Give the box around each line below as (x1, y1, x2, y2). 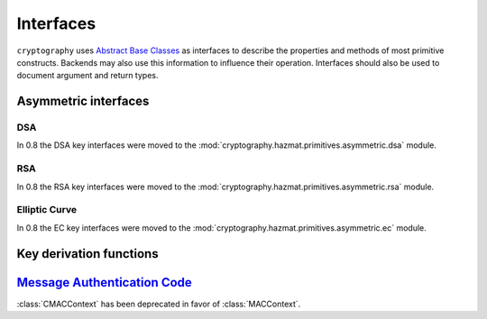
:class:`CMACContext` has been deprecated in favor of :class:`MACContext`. (16, 298, 301, 309)
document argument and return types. (16, 70, 159, 81)
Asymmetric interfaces (16, 94, 150, 109)
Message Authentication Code (16, 275, 193, 290)
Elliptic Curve (16, 204, 77, 216)
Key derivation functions (16, 246, 159, 261)
